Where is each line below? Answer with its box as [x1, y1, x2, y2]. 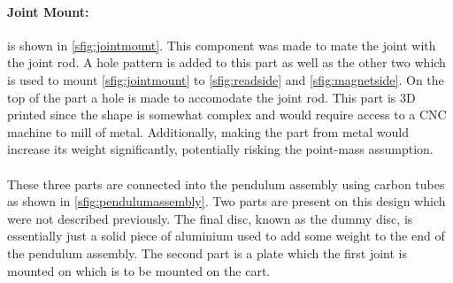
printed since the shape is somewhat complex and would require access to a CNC [7, 105, 447, 124]
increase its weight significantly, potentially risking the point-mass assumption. [7, 140, 434, 158]
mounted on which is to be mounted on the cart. [7, 261, 271, 279]
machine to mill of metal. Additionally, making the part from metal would [7, 122, 409, 141]
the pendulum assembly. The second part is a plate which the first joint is [7, 243, 408, 262]
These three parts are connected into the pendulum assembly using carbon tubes [7, 174, 445, 193]
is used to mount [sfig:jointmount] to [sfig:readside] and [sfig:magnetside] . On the [7, 70, 444, 88]
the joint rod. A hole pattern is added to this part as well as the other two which [7, 53, 446, 72]
